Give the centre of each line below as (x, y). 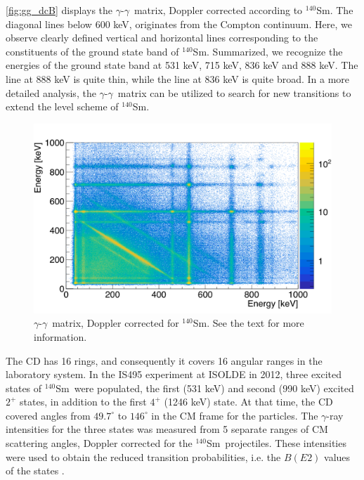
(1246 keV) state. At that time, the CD (248, 402)
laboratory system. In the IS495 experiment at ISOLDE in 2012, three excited (174, 374)
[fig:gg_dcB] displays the (59, 10)
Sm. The (335, 10)
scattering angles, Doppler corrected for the (99, 443)
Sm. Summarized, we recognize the (268, 51)
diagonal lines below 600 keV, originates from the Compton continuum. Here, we (179, 24)
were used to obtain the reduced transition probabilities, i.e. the (143, 456)
